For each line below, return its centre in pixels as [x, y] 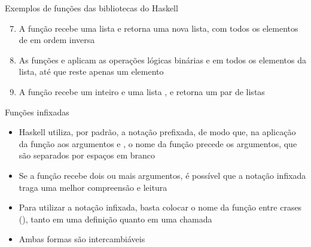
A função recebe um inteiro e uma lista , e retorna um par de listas [142, 91]
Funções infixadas [37, 112]
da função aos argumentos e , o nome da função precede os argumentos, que [158, 143]
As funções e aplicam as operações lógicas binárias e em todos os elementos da [162, 60]
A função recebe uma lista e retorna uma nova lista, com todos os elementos [158, 28]
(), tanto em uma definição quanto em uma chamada [115, 219]
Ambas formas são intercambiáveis [82, 239]
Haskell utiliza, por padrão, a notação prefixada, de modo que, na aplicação [157, 132]
